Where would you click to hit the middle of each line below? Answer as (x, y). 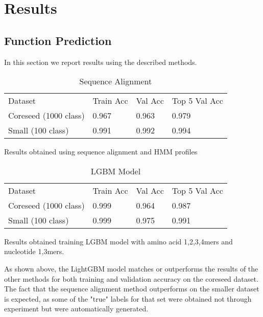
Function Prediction (58, 40)
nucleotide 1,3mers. (34, 251)
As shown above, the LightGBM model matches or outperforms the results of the (131, 268)
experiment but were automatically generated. (76, 309)
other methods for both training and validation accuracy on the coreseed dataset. (131, 278)
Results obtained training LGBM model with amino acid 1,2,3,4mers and (118, 241)
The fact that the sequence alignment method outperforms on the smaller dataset (132, 289)
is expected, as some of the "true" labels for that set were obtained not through (128, 298)
